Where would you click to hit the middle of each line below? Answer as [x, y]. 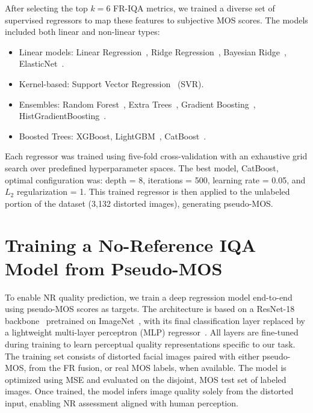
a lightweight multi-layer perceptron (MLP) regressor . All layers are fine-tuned [152, 332]
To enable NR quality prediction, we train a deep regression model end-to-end [149, 297]
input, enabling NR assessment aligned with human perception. [122, 402]
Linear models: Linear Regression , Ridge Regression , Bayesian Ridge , [153, 51]
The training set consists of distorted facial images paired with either [132, 356]
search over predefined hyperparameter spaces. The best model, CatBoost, [142, 167]
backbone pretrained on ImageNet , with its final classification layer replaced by [155, 320]
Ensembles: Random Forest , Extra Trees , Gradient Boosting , [137, 104]
